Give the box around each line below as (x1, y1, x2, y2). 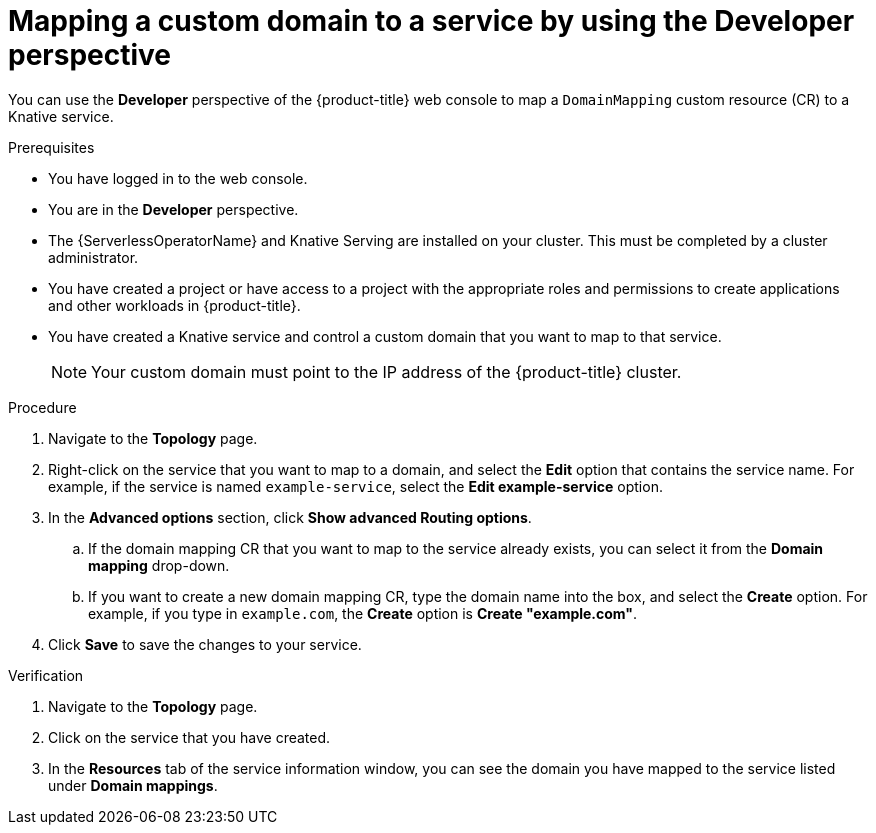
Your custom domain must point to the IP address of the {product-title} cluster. (91, 361, 682, 382)
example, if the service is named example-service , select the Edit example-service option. (48, 477, 663, 495)
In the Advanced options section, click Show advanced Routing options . (48, 508, 532, 526)
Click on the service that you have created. (48, 728, 331, 746)
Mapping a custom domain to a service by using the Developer (8, 4, 855, 38)
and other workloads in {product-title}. (48, 296, 301, 314)
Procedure (8, 398, 77, 416)
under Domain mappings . (48, 776, 218, 794)
